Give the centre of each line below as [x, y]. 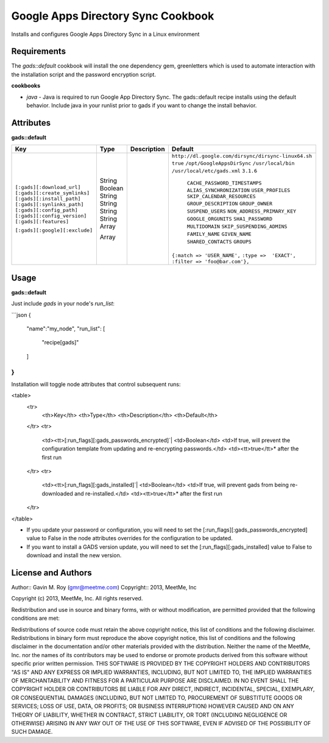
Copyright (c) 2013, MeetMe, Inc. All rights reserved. [77, 599]
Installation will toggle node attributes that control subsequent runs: [96, 384]
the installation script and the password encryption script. [84, 74]
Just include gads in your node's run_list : [63, 304]
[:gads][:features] [42, 222]
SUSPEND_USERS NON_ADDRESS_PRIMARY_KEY [242, 211]
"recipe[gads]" [60, 343]
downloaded [57, 493]
